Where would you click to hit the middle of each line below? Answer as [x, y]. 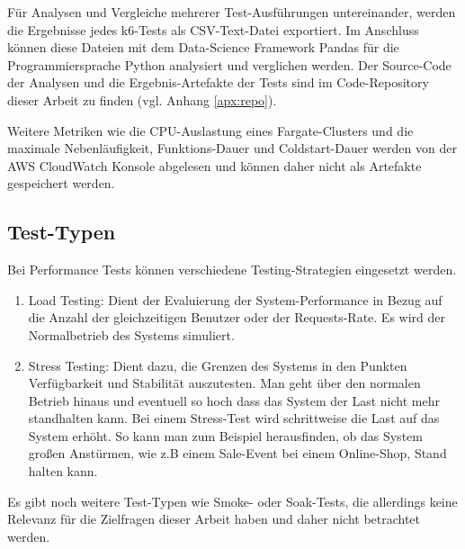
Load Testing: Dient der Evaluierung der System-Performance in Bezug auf [235, 299]
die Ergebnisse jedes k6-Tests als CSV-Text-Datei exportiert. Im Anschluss [213, 29]
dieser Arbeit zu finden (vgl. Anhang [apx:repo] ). [142, 99]
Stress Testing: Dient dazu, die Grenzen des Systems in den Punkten [218, 365]
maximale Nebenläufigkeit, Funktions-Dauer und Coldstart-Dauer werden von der [232, 148]
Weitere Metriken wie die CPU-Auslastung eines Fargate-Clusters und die [210, 130]
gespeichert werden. [61, 183]
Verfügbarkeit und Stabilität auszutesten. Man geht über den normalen [224, 383]
